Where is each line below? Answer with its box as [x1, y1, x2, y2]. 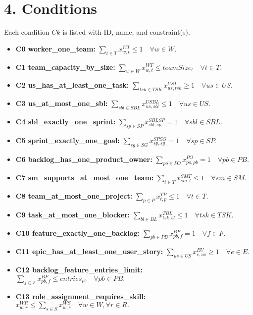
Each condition [4, 27, 50, 37]
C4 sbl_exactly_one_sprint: [15, 116, 116, 126]
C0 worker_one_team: [15, 43, 96, 53]
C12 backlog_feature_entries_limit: [15, 264, 143, 275]
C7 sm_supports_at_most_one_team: [15, 172, 154, 183]
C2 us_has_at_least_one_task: [15, 80, 129, 90]
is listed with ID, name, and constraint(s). [62, 27, 190, 37]
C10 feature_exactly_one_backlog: [15, 227, 140, 238]
